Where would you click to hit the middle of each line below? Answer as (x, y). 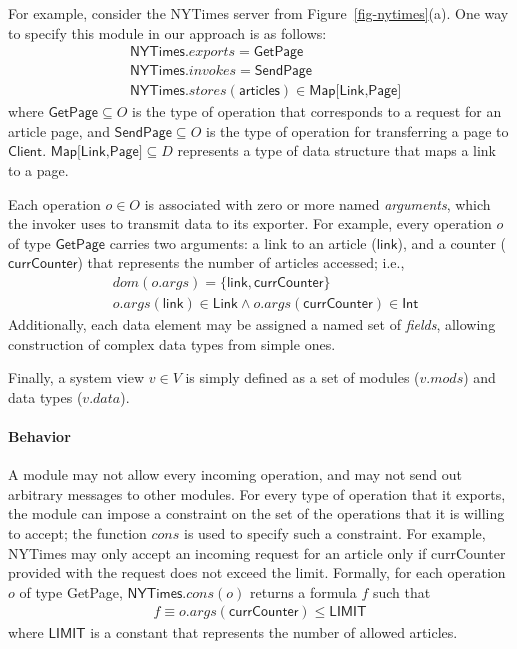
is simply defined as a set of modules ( (302, 377)
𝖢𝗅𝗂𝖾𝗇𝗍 (25, 152)
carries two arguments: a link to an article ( (243, 242)
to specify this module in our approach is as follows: (167, 32)
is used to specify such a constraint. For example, (335, 533)
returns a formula (303, 591)
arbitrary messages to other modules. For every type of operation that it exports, (257, 493)
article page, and (59, 130)
